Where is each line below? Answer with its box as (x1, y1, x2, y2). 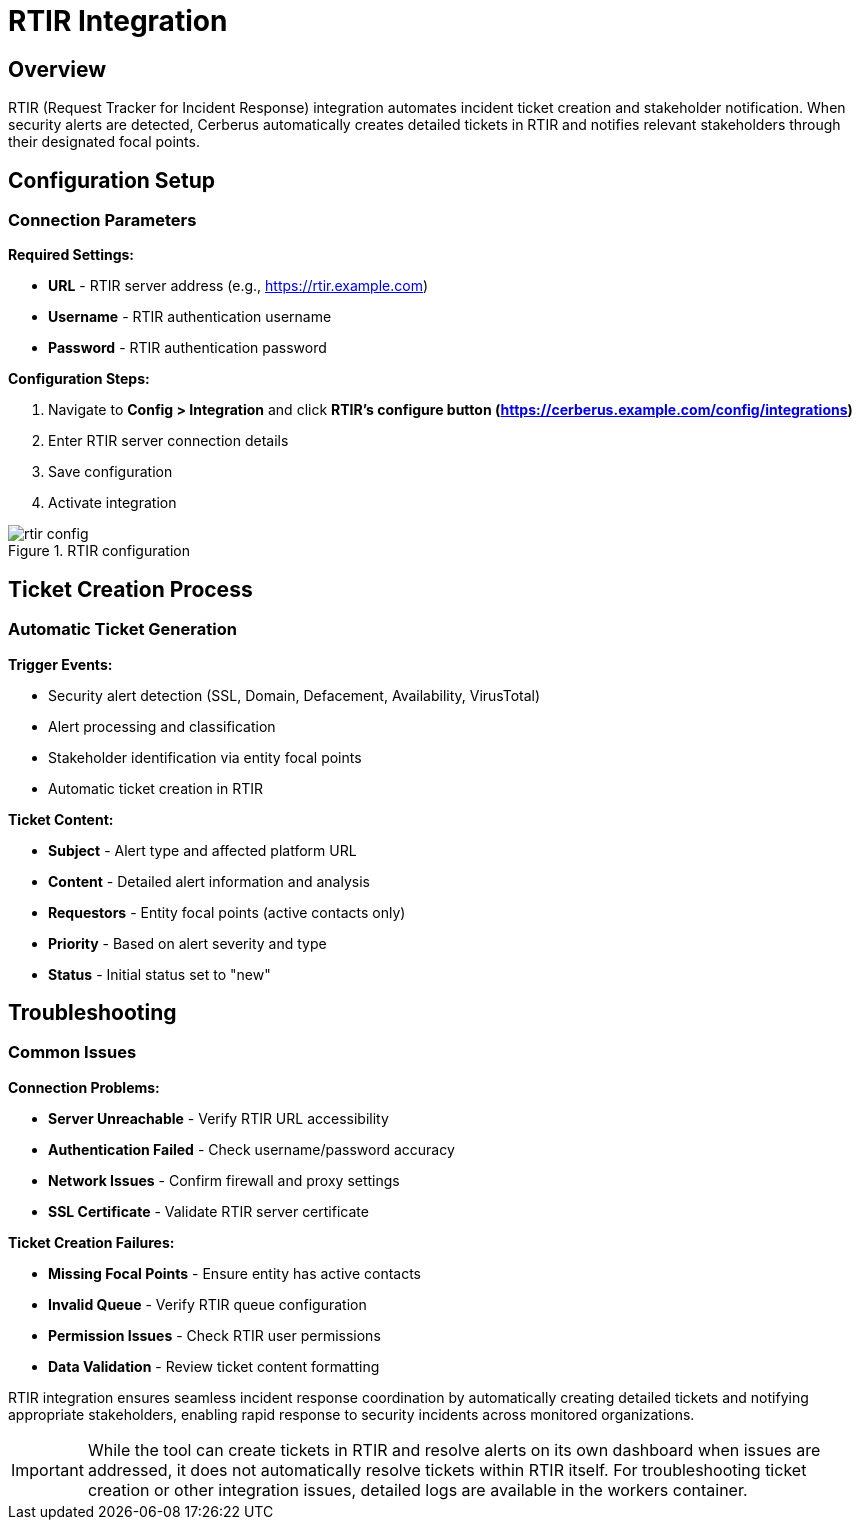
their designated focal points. (8, 133, 200, 151)
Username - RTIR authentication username (48, 308, 332, 326)
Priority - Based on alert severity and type (48, 934, 327, 952)
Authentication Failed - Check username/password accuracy (48, 1140, 455, 1158)
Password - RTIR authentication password (48, 339, 327, 357)
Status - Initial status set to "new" (48, 965, 271, 983)
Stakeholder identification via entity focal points (48, 748, 362, 766)
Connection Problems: (8, 1078, 160, 1096)
